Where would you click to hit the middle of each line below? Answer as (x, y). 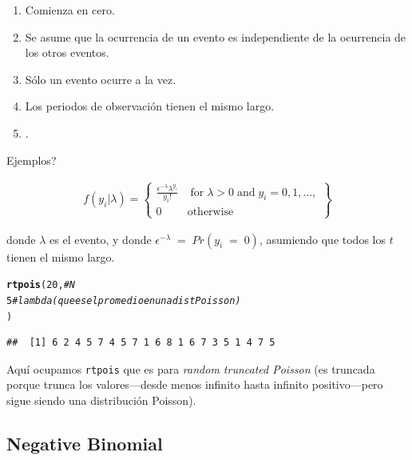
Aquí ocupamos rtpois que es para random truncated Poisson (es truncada (191, 368)
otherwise (210, 212)
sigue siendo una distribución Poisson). (101, 400)
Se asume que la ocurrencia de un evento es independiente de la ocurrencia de (216, 36)
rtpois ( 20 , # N (41, 285)
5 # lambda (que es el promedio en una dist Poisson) (124, 300)
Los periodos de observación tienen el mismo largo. (150, 106)
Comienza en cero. (70, 10)
